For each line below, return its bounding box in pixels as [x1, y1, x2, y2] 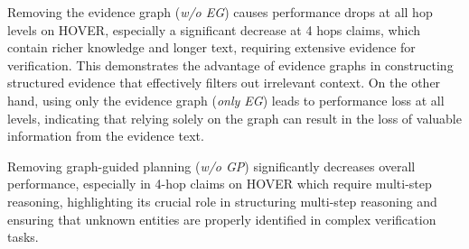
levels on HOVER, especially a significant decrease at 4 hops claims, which [7, 20, 421, 39]
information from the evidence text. [7, 126, 204, 145]
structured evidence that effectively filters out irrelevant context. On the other [7, 73, 441, 92]
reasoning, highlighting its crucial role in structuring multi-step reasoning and [7, 191, 437, 210]
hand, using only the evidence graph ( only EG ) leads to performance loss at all [7, 90, 445, 109]
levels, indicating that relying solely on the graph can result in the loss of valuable [7, 108, 462, 127]
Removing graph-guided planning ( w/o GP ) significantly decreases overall [7, 156, 416, 175]
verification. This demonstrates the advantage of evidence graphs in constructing [7, 55, 454, 74]
